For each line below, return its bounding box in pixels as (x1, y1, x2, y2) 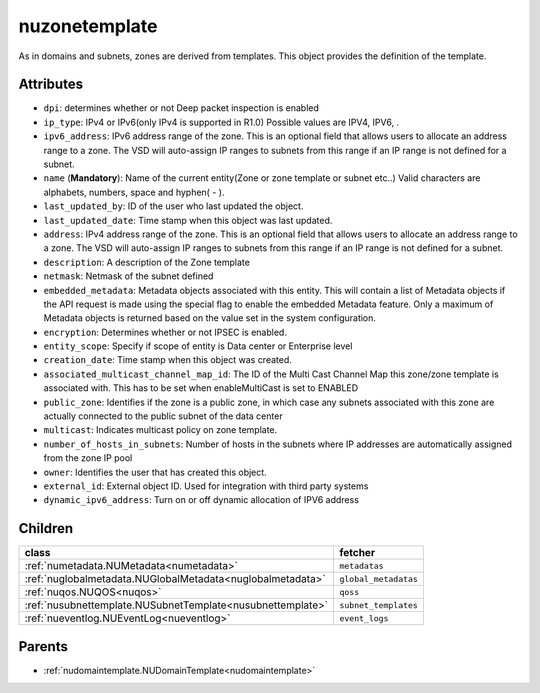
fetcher (339, 546, 375, 560)
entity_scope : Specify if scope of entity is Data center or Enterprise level (43, 340, 353, 352)
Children (18, 520, 74, 537)
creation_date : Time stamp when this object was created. (43, 354, 292, 366)
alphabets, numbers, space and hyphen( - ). (43, 186, 225, 198)
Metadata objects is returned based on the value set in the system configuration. (43, 312, 377, 324)
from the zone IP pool (43, 452, 133, 464)
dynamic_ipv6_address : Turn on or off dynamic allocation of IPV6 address (43, 494, 360, 506)
